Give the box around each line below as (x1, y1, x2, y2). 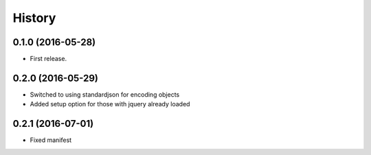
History (12, 10, 56, 25)
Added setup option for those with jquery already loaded (30, 100, 190, 108)
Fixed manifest (30, 136, 72, 144)
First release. (30, 55, 67, 63)
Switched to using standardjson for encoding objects (30, 90, 180, 99)
